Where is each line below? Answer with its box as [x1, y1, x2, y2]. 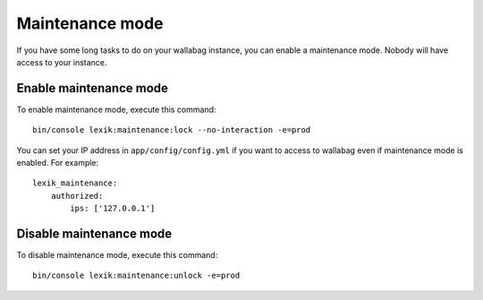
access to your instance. [16, 56, 107, 67]
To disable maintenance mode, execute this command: [16, 250, 218, 261]
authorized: [50, 191, 104, 201]
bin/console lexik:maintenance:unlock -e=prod [32, 270, 241, 281]
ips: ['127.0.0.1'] [70, 203, 156, 214]
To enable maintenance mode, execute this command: [16, 104, 216, 115]
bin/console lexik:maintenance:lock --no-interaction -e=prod [32, 125, 311, 135]
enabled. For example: [16, 158, 99, 168]
